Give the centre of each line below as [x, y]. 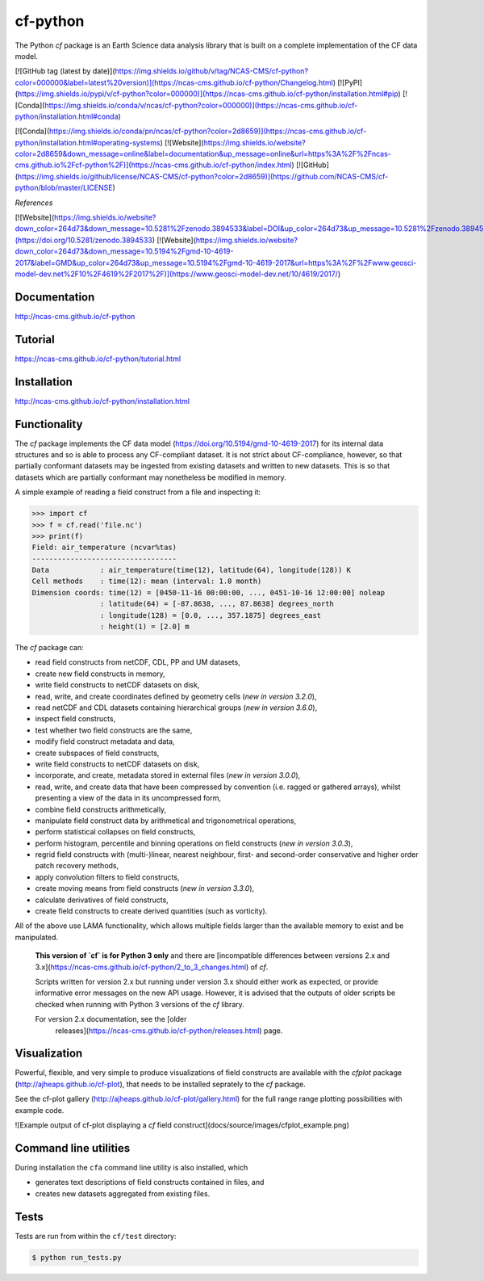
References [34, 203]
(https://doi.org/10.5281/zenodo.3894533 [83, 240]
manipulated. [37, 937]
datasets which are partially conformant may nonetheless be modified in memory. [150, 477]
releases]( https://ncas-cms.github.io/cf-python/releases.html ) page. [169, 1031]
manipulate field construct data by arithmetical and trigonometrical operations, [166, 821]
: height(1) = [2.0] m [144, 627]
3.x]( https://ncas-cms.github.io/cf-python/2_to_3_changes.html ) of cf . [152, 967]
